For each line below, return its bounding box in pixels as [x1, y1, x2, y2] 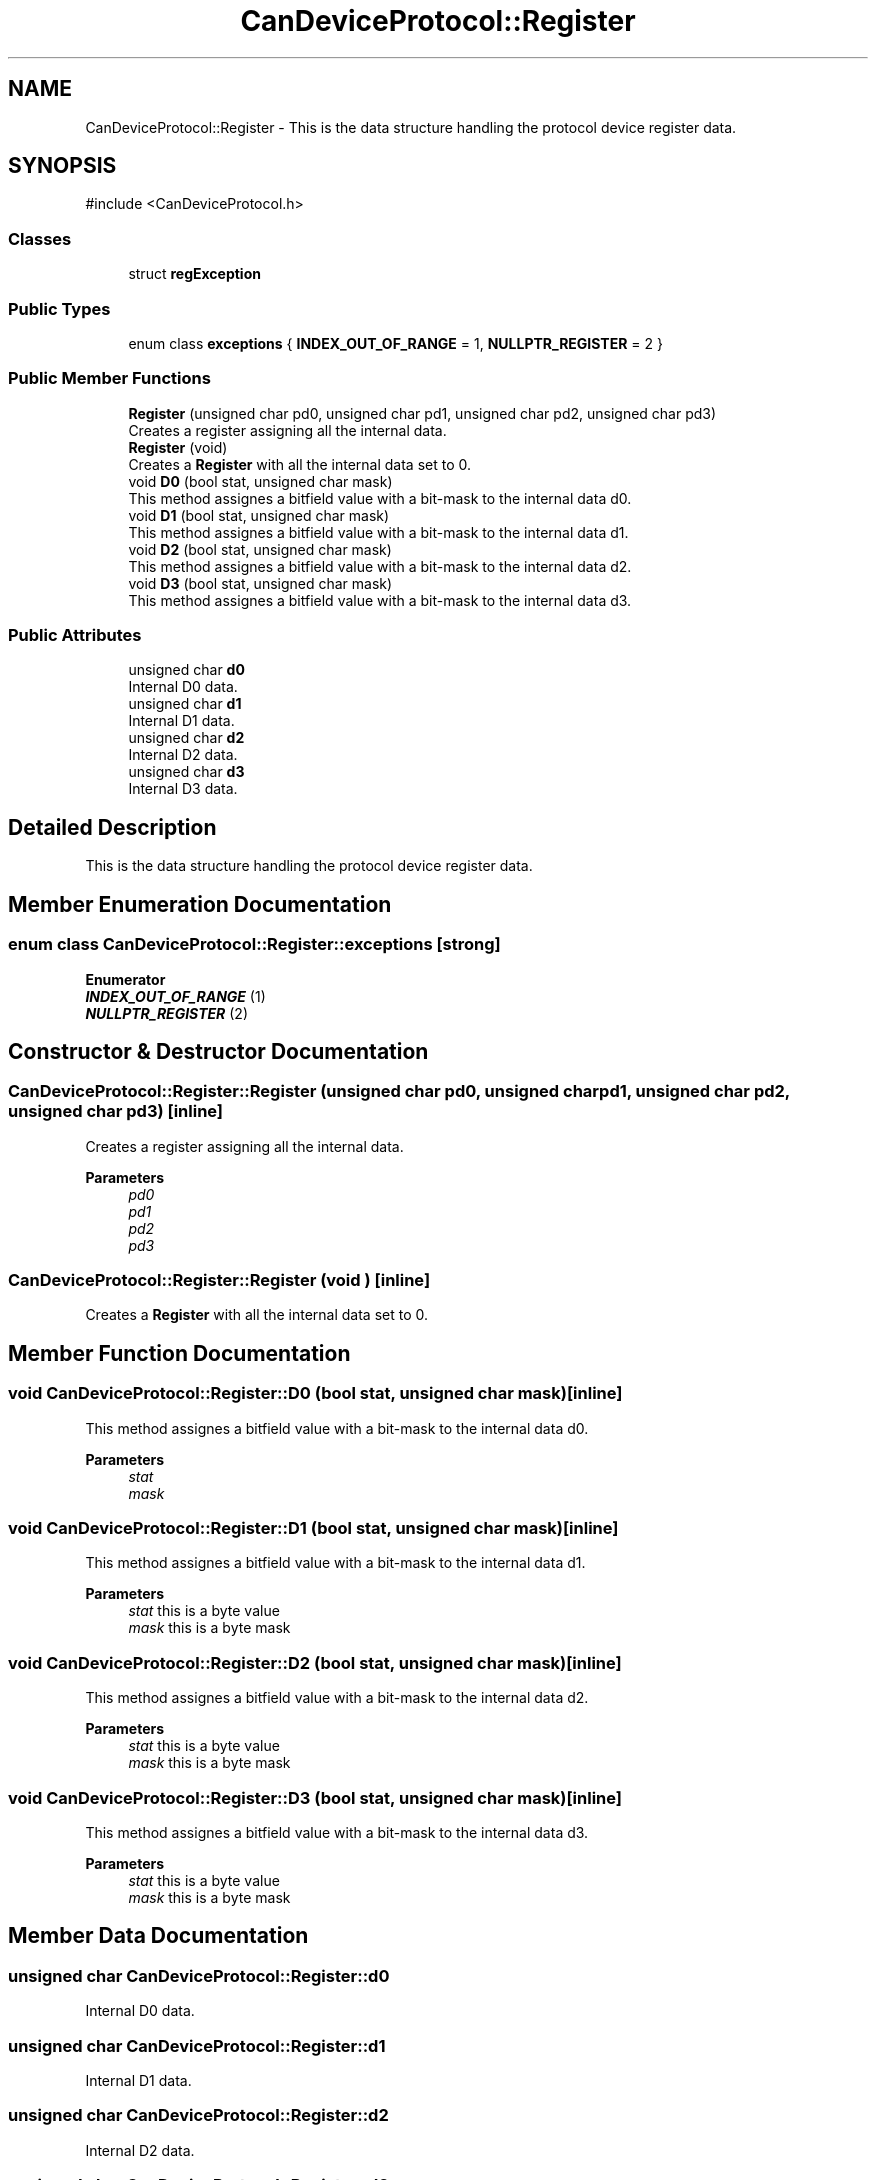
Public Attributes [8, 625, 142, 646]
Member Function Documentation [8, 1340, 351, 1366]
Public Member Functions [8, 368, 211, 389]
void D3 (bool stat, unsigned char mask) [128, 574, 393, 592]
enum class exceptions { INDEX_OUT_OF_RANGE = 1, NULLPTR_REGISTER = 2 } [128, 334, 664, 352]
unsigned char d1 [128, 695, 242, 713]
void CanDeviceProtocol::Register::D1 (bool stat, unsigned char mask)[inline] [8, 1518, 619, 1539]
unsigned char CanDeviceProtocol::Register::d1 [8, 2035, 386, 2056]
